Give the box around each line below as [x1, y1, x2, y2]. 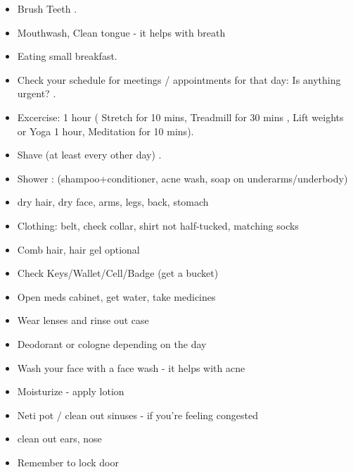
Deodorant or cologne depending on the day [17, 336, 207, 351]
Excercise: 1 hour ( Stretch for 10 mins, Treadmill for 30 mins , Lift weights [17, 109, 344, 124]
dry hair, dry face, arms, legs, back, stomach [17, 194, 209, 209]
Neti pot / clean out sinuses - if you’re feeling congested [17, 407, 258, 422]
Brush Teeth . [17, 1, 77, 15]
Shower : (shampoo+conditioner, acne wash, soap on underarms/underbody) [17, 170, 348, 185]
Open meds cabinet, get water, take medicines [17, 289, 216, 304]
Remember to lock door [17, 454, 119, 469]
